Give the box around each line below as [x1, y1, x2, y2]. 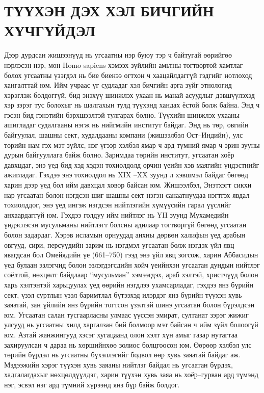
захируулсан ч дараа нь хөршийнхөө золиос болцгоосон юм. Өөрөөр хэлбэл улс [4, 339, 252, 350]
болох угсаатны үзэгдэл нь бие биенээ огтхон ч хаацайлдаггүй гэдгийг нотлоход [4, 69, 252, 80]
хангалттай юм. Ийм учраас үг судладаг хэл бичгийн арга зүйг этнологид [4, 80, 232, 90]
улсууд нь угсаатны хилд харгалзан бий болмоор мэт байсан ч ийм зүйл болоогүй [4, 319, 258, 330]
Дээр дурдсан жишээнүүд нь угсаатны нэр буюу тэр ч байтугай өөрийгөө [4, 49, 232, 60]
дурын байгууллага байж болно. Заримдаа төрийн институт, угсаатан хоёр [4, 149, 234, 160]
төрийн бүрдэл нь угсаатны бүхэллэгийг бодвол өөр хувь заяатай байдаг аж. [4, 349, 241, 360]
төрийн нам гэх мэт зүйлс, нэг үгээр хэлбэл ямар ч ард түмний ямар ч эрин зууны [4, 139, 260, 150]
